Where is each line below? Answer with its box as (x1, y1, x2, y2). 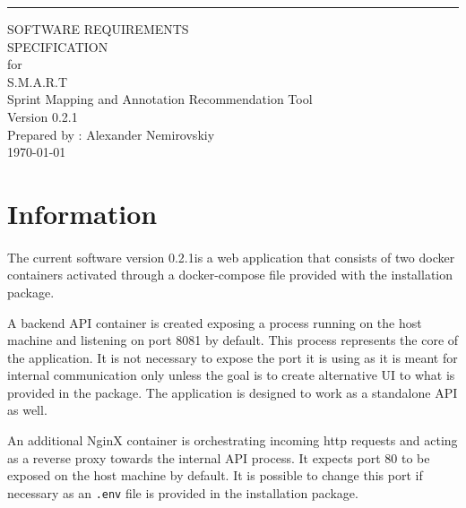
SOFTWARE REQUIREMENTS (7, 20, 189, 38)
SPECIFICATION (7, 37, 108, 56)
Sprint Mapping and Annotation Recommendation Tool (7, 90, 313, 108)
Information (7, 194, 158, 231)
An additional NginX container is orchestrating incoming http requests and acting (7, 431, 458, 450)
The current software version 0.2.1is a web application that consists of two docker (7, 247, 455, 266)
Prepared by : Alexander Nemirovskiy (7, 125, 215, 143)
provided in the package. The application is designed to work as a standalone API (7, 383, 458, 401)
